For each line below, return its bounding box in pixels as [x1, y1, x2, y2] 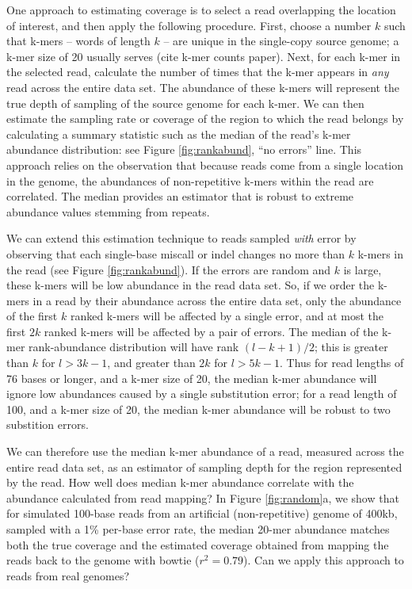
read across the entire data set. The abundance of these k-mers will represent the [6, 78, 400, 95]
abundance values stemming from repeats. [6, 203, 210, 220]
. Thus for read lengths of [280, 354, 404, 371]
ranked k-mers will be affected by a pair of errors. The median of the [44, 323, 379, 339]
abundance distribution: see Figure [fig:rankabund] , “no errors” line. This [6, 141, 362, 158]
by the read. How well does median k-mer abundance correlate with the [6, 474, 354, 491]
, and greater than [107, 354, 196, 371]
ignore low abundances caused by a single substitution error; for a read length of [6, 385, 397, 402]
